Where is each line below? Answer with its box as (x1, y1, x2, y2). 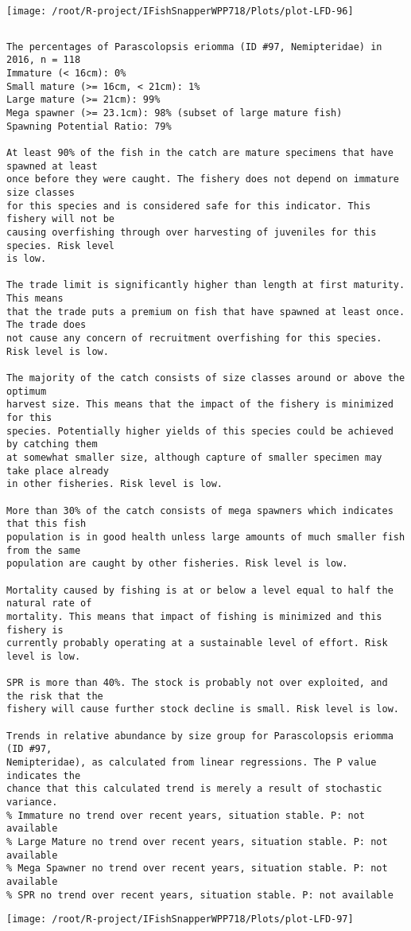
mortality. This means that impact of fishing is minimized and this (6, 610, 382, 622)
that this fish (6, 518, 87, 530)
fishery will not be (6, 213, 115, 225)
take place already (6, 465, 109, 477)
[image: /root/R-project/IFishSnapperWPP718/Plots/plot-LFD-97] (6, 913, 354, 925)
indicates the (6, 769, 81, 781)
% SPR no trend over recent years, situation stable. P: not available (6, 889, 394, 901)
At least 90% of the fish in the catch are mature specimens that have (6, 146, 394, 158)
